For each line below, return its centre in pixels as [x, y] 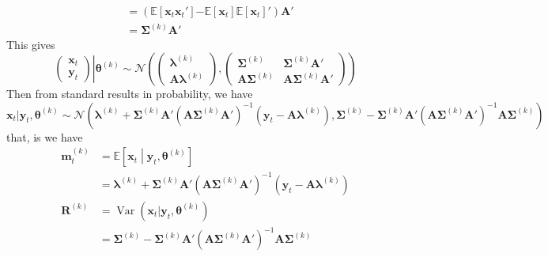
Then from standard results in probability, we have [130, 94]
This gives [31, 44]
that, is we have [45, 136]
